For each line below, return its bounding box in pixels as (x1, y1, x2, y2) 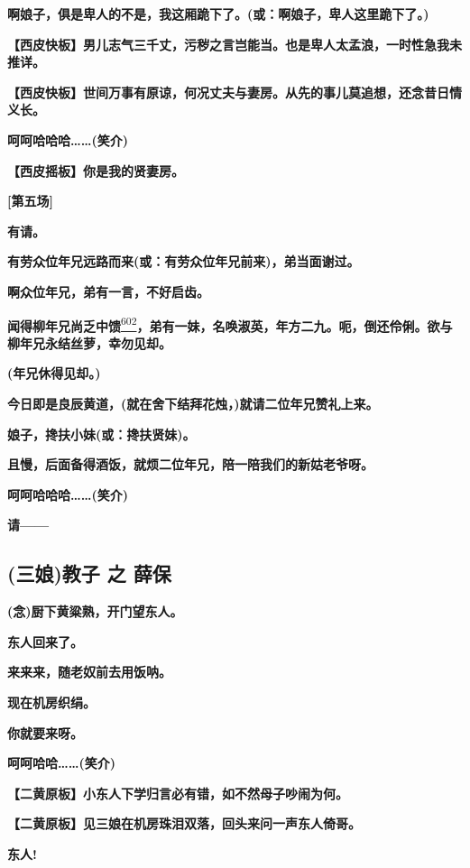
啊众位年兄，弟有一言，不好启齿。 (7, 282, 209, 300)
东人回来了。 (7, 632, 83, 651)
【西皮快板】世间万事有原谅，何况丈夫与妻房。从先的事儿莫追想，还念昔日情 (7, 82, 462, 101)
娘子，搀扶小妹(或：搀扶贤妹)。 (7, 424, 196, 443)
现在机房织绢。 (7, 692, 96, 711)
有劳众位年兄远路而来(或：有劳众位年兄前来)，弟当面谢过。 (7, 252, 360, 271)
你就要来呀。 (7, 723, 83, 742)
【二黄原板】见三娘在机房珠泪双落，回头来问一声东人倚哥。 (7, 814, 361, 833)
